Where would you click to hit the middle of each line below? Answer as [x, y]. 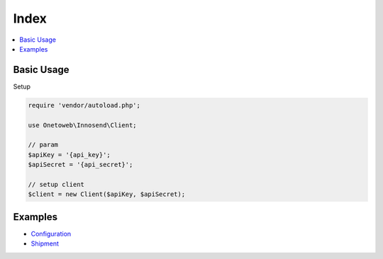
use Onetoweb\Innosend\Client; [83, 125]
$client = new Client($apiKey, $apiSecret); [107, 194]
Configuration [51, 234]
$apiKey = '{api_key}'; [70, 155]
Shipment [45, 243]
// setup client [56, 184]
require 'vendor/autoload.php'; [84, 105]
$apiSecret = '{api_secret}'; [81, 165]
